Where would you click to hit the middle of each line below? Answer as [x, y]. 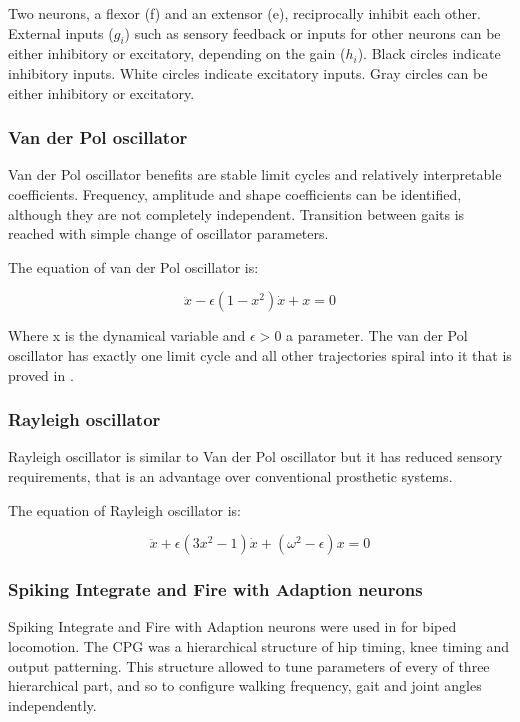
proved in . [41, 374]
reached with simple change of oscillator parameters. [168, 233]
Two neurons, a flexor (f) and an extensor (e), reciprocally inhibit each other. [244, 13]
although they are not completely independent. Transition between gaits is [236, 213]
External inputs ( [61, 32]
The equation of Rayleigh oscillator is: [124, 509]
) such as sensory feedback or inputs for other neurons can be [312, 32]
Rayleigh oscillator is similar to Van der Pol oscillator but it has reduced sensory [255, 456]
